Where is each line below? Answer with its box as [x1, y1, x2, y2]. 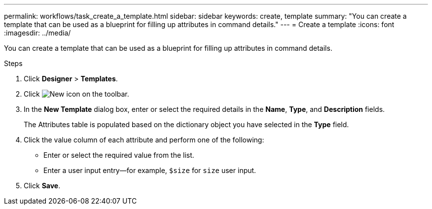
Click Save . [24, 181, 61, 190]
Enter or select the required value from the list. [43, 151, 194, 159]
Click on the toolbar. [24, 90, 129, 98]
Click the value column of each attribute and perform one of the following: [24, 136, 264, 144]
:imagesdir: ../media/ [4, 29, 71, 37]
